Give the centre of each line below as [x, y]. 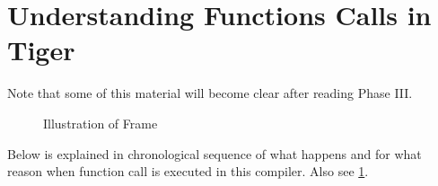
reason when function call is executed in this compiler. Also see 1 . [188, 171]
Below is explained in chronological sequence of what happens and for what [215, 153]
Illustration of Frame [101, 123]
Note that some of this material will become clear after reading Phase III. [210, 93]
